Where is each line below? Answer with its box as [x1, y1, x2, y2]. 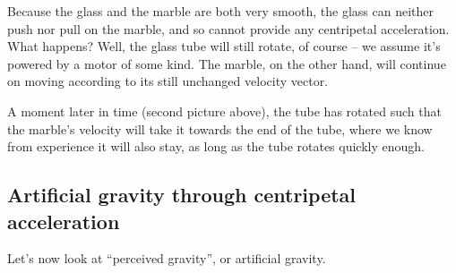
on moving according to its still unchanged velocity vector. [7, 72, 329, 90]
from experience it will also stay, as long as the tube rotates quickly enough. [7, 137, 425, 156]
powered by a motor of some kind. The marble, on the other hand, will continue [7, 54, 446, 73]
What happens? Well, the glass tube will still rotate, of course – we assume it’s [7, 37, 441, 55]
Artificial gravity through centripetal [7, 181, 357, 209]
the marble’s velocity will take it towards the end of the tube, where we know [7, 119, 433, 138]
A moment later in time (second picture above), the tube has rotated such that [7, 101, 442, 120]
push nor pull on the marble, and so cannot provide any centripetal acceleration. [7, 19, 450, 38]
